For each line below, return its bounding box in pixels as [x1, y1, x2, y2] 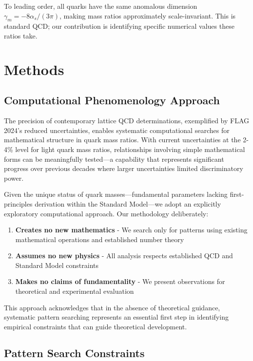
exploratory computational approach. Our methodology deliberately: [4, 208, 209, 218]
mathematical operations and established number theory [15, 234, 184, 244]
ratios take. [4, 30, 38, 40]
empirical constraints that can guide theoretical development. [4, 321, 187, 331]
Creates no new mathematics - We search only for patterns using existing [15, 225, 248, 235]
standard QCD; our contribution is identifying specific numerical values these [4, 21, 234, 31]
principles [4, 198, 33, 209]
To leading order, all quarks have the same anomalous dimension [4, 1, 197, 11]
